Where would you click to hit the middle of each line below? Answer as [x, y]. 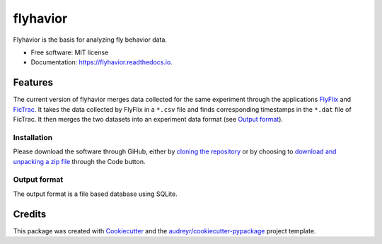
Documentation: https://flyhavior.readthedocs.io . [102, 62]
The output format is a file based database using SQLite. [95, 194]
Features [33, 82]
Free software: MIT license [70, 52]
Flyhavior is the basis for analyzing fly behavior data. [90, 40]
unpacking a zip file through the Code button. [79, 161]
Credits [30, 214]
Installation [33, 137]
